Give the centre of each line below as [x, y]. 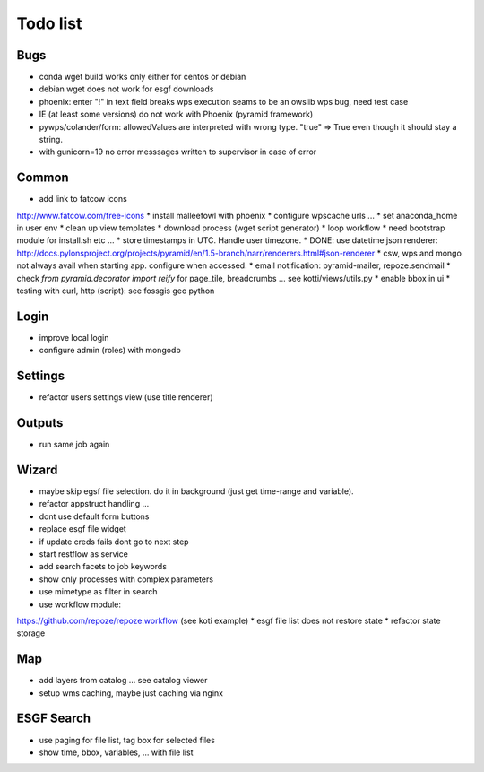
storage [31, 633]
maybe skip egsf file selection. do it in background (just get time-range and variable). [196, 491]
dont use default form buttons [94, 516]
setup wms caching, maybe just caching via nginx [131, 693]
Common [43, 178]
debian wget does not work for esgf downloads [126, 89]
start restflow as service [84, 554]
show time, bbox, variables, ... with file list [116, 752]
